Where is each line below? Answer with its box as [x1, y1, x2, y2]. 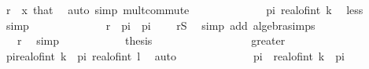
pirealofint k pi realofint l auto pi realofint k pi [6, 47, 345, 64]
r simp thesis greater [17, 32, 286, 49]
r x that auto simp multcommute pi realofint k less [6, 2, 363, 17]
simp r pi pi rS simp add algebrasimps [6, 16, 315, 33]
